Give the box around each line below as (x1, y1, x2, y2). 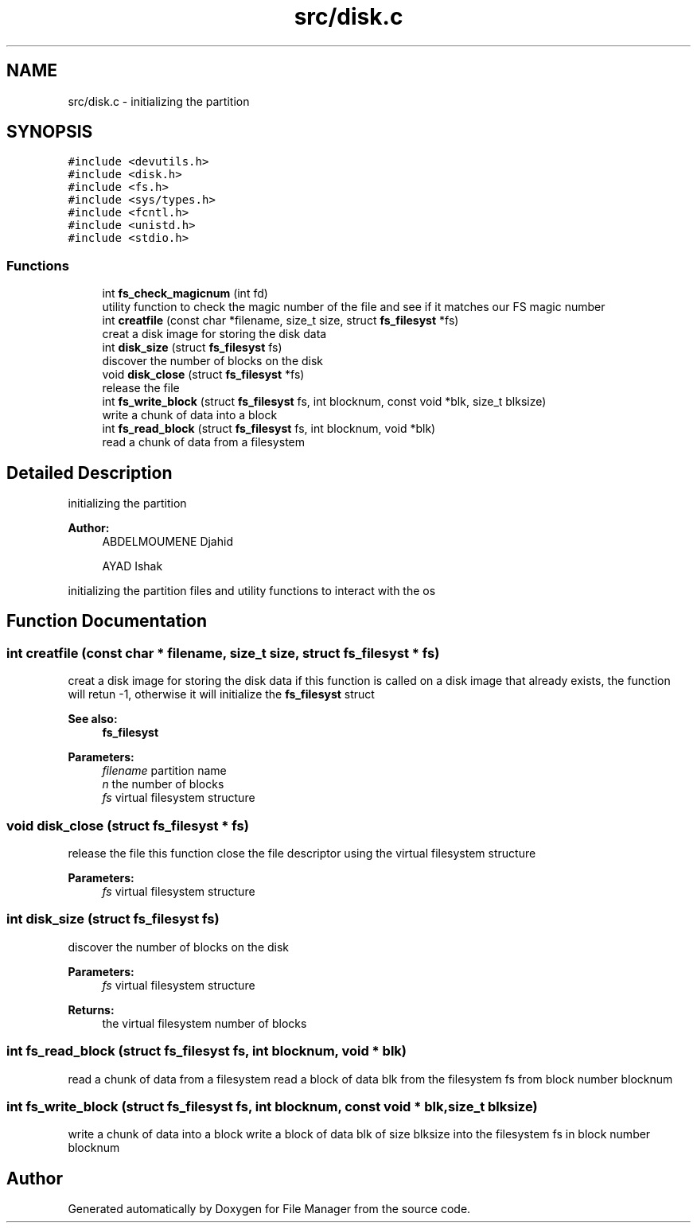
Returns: (68, 1002, 115, 1017)
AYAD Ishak (102, 559, 163, 574)
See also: (68, 712, 118, 726)
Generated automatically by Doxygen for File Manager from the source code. (68, 1202, 471, 1216)
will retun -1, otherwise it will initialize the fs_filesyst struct (68, 687, 375, 702)
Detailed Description (6, 462, 173, 483)
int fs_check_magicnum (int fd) (102, 286, 268, 301)
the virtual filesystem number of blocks (102, 1016, 307, 1030)
